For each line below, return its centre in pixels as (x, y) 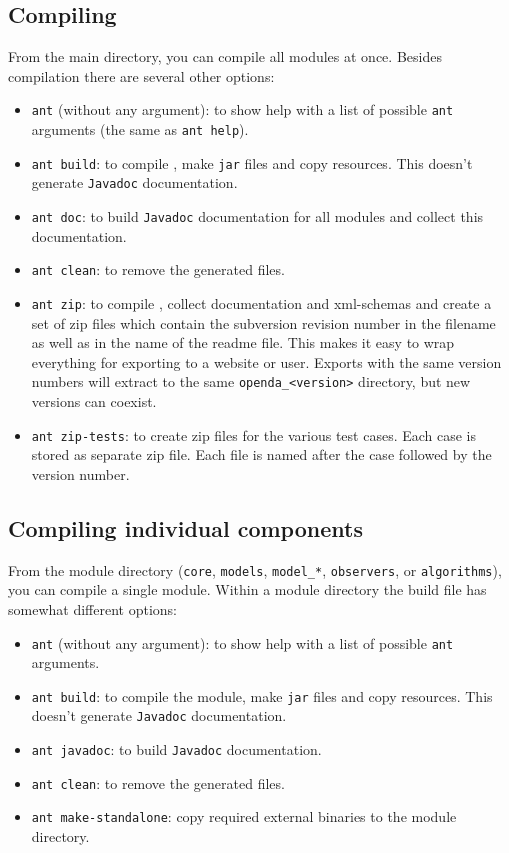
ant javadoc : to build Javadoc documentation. (176, 749)
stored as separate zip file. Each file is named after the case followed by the (261, 454)
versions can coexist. (94, 401)
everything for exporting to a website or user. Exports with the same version (266, 361)
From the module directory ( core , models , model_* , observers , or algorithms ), (255, 569)
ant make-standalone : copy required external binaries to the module (244, 816)
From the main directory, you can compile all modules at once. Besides (225, 56)
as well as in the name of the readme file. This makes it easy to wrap (243, 342)
